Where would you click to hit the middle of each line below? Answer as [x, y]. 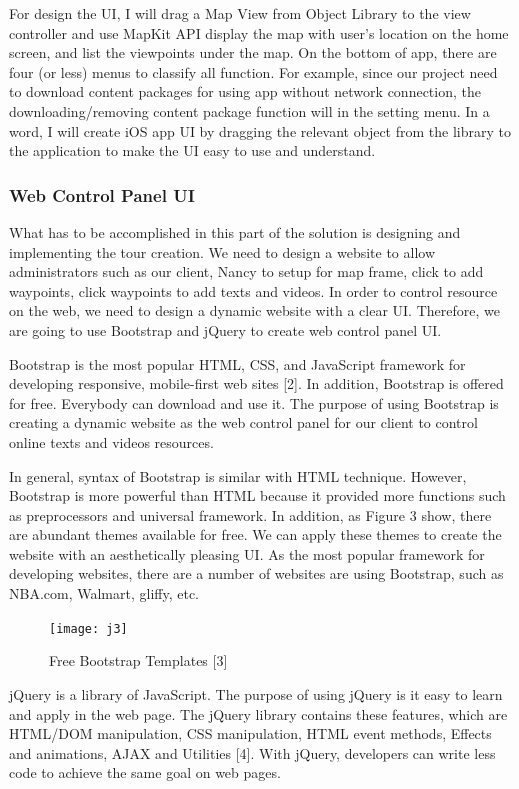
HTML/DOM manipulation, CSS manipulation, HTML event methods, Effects [250, 733]
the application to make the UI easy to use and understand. [192, 150]
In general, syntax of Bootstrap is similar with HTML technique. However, [238, 475]
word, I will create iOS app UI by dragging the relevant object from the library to [260, 130]
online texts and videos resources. [111, 441]
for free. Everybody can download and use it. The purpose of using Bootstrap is [254, 402]
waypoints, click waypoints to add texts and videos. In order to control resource [253, 290]
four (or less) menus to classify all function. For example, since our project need [253, 71]
